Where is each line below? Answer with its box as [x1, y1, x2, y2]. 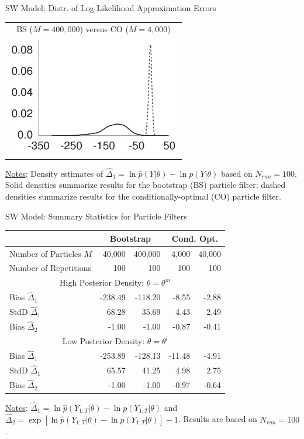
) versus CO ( [80, 23, 129, 35]
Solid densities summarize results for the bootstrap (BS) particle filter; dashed [5, 179, 286, 191]
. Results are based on [178, 413, 257, 425]
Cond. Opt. [171, 232, 218, 244]
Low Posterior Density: [62, 335, 145, 347]
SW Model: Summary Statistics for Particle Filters [5, 210, 187, 222]
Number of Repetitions [9, 262, 91, 274]
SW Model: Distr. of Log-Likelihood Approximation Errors [5, 2, 216, 13]
